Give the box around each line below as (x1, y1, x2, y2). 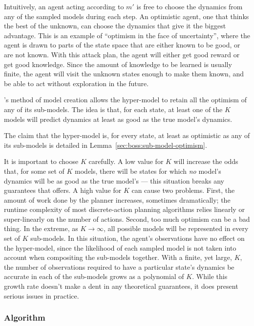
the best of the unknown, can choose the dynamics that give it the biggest (4, 21, 226, 31)
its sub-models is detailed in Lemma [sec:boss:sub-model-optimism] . (4, 140, 207, 150)
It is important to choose (4, 156, 79, 166)
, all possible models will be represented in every (104, 223, 249, 233)
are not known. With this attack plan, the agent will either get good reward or (4, 49, 240, 59)
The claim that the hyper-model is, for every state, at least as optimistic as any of (4, 130, 250, 140)
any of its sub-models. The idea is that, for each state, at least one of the (4, 104, 223, 114)
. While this (192, 271, 228, 281)
